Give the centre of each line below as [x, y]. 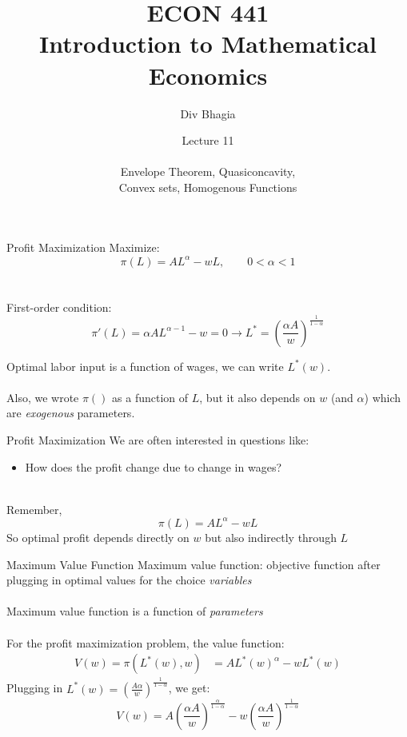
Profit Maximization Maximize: [83, 247]
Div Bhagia [208, 113]
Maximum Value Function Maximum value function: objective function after [194, 564]
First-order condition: [59, 307]
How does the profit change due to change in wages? [154, 466]
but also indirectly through [271, 537]
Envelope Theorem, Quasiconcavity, [208, 171]
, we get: [189, 688]
